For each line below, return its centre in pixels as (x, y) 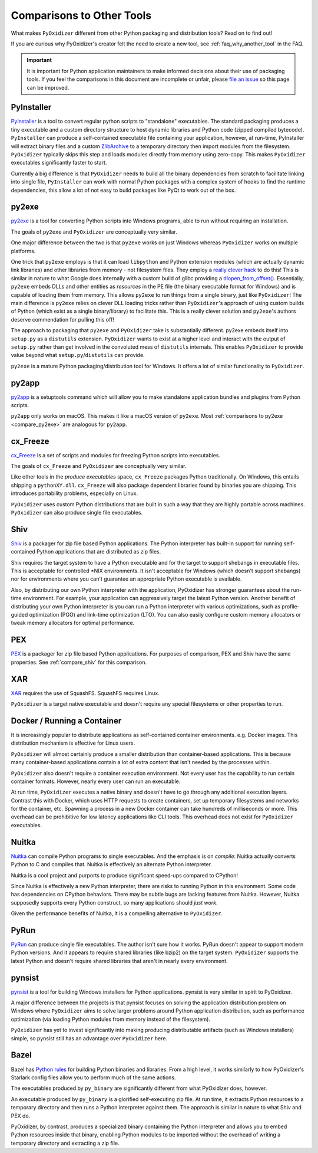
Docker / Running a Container (66, 721)
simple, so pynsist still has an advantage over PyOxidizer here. (89, 1038)
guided (19, 615)
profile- (291, 606)
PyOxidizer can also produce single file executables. (77, 513)
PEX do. (21, 1116)
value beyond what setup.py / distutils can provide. (78, 355)
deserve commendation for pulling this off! (62, 319)
